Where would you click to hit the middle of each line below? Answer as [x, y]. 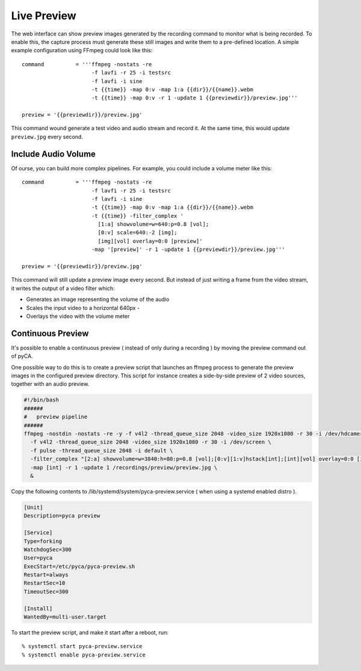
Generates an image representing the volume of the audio [98, 299]
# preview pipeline [56, 417]
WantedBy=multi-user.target [65, 617]
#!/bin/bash [42, 400]
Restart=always [46, 575]
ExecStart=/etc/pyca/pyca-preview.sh [79, 566]
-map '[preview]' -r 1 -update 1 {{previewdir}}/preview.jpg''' [188, 249]
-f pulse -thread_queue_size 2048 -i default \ [102, 450]
